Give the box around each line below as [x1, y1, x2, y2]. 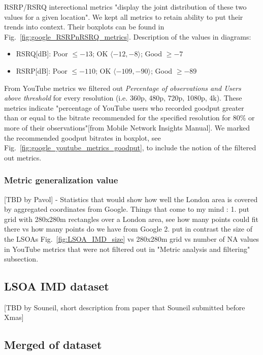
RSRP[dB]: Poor [16, 65, 68, 76]
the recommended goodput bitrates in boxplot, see [4, 132, 161, 143]
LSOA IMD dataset [4, 278, 109, 294]
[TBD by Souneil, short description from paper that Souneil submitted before [4, 302, 245, 312]
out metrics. [4, 152, 42, 163]
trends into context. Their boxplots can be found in [4, 21, 165, 32]
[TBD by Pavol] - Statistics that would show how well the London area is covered [4, 193, 258, 204]
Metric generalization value [4, 174, 118, 186]
